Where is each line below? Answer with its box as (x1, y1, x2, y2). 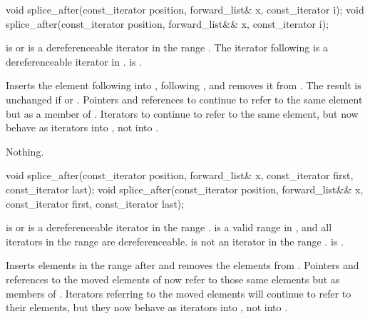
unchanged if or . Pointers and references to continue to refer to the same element (6, 91, 363, 106)
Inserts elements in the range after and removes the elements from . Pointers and (6, 258, 359, 273)
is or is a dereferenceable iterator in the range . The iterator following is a (6, 40, 329, 55)
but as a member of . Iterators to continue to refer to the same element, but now (6, 106, 359, 121)
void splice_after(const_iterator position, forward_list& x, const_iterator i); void (6, 2, 364, 16)
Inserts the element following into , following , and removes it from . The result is (6, 78, 361, 93)
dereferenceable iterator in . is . (6, 54, 143, 69)
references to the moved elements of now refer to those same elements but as (6, 271, 340, 286)
